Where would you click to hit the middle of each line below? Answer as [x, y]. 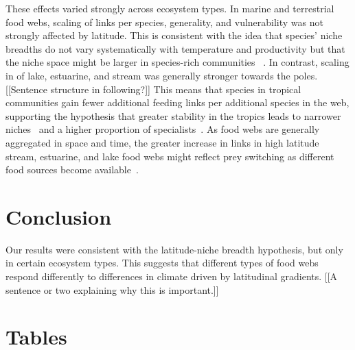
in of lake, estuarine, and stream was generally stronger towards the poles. [162, 75]
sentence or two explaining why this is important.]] [112, 289]
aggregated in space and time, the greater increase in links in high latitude [162, 142]
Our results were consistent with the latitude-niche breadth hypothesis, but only [174, 249]
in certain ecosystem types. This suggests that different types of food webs [162, 263]
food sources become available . [72, 170]
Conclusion [59, 216]
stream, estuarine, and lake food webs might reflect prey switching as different [170, 156]
